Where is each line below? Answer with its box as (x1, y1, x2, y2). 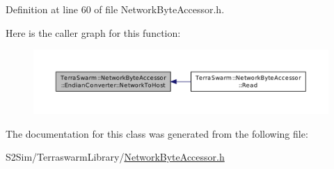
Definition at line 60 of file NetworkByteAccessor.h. (6, 2, 225, 16)
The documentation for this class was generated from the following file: (6, 126, 308, 140)
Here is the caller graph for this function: (6, 25, 181, 40)
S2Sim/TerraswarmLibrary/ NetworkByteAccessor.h (6, 150, 225, 164)
